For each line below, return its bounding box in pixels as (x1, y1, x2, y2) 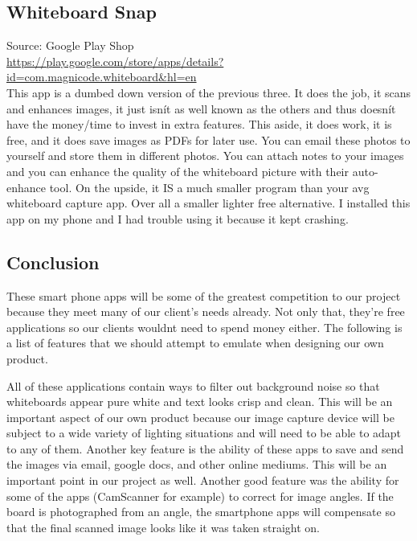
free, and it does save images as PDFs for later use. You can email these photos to (6, 131, 411, 148)
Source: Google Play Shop (6, 37, 134, 54)
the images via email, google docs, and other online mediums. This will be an (6, 456, 387, 473)
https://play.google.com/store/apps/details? (6, 52, 224, 69)
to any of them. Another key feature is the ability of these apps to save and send (6, 440, 404, 457)
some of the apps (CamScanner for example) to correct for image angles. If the (6, 487, 394, 504)
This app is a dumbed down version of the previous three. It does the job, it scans (6, 84, 411, 100)
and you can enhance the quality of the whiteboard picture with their (6, 162, 349, 179)
